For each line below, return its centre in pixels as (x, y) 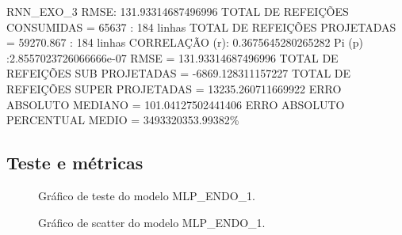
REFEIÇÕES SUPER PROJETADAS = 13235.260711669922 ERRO (174, 88)
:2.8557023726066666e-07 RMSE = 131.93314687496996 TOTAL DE (172, 57)
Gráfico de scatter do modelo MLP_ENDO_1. (152, 222)
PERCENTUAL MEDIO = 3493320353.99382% (123, 120)
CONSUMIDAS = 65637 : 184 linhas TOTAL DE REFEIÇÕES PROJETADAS (201, 27)
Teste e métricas (75, 163)
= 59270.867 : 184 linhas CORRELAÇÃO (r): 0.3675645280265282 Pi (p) (185, 42)
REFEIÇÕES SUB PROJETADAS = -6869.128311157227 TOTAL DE (179, 73)
